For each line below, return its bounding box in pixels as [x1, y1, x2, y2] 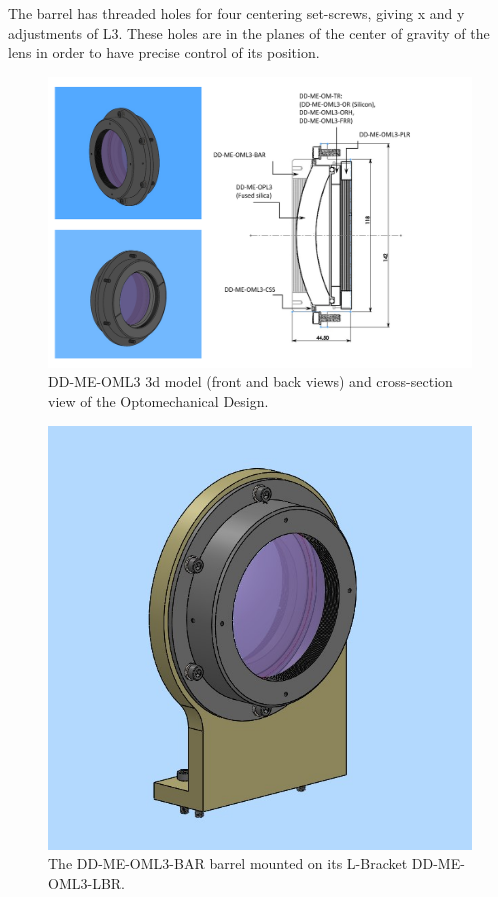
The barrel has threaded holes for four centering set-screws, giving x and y [8, 3, 465, 23]
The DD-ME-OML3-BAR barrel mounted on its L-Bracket [48, 853, 408, 874]
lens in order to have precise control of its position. [8, 42, 320, 63]
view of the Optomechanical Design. [48, 391, 269, 412]
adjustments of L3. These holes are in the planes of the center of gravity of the [8, 22, 490, 43]
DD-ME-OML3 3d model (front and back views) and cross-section [48, 371, 453, 392]
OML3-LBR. [48, 872, 125, 893]
